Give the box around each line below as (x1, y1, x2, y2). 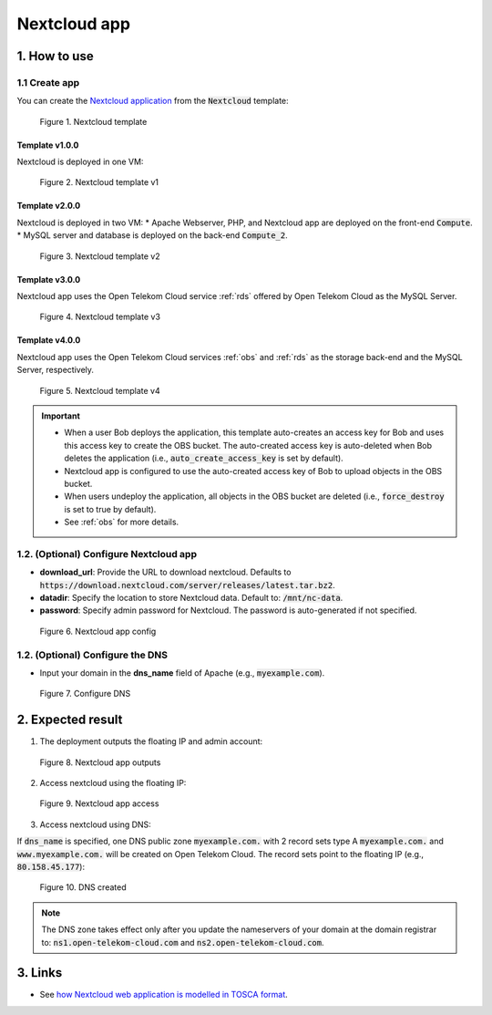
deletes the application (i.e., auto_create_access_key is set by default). (64, 452, 343, 464)
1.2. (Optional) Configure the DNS (16, 648, 169, 661)
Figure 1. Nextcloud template (39, 116, 148, 127)
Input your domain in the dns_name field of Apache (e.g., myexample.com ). (39, 667, 325, 678)
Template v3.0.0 (16, 274, 81, 285)
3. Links (16, 965, 63, 980)
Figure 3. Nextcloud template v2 (39, 251, 160, 262)
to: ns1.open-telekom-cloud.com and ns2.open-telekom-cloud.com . (41, 937, 324, 948)
